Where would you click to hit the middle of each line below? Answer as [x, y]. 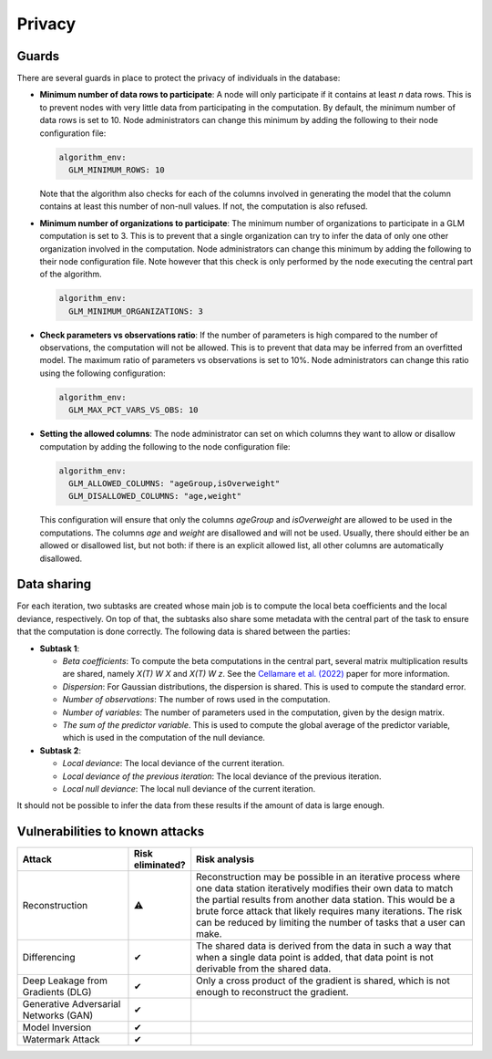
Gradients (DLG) [57, 992]
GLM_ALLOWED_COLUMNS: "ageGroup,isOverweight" [174, 483]
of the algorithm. [71, 275]
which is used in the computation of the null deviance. [164, 738]
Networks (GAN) [58, 1015]
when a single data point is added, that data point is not [315, 958]
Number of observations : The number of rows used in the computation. [196, 700]
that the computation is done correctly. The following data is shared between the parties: [184, 632]
